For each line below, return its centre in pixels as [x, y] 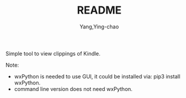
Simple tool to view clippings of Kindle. [53, 53]
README [99, 10]
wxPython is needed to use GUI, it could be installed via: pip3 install [97, 76]
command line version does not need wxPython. [73, 89]
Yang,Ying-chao [99, 27]
